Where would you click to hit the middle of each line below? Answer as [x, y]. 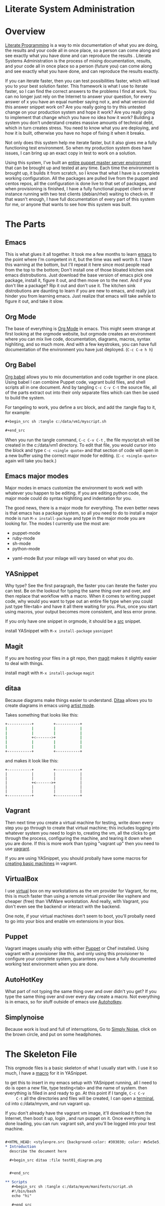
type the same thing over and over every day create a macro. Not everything [82, 996]
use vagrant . [18, 848]
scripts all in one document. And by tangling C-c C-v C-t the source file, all [81, 387]
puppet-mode [26, 533]
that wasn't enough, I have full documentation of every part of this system [80, 199]
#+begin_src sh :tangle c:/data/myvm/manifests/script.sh [72, 1187]
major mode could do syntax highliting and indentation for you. [69, 498]
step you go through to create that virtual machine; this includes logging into [82, 828]
